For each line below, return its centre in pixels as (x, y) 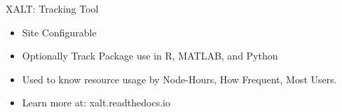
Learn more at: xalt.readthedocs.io (96, 103)
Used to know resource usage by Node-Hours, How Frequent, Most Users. (179, 79)
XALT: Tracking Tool (52, 8)
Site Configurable (59, 32)
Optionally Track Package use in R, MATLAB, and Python (150, 56)
